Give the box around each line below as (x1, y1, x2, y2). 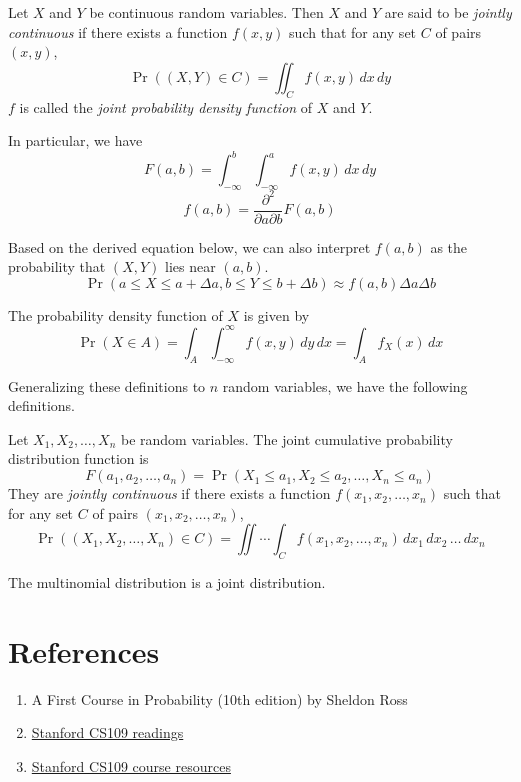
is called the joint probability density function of (19, 96, 313, 117)
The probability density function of (8, 304, 223, 325)
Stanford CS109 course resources (31, 755, 231, 776)
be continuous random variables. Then (89, 2, 324, 22)
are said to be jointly (384, 2, 512, 22)
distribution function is (8, 448, 149, 469)
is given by (243, 304, 310, 325)
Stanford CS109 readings (31, 722, 184, 743)
